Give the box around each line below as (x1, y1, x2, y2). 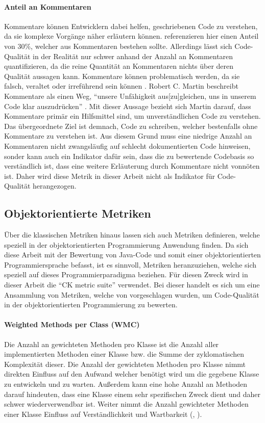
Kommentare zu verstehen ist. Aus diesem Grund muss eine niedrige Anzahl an (4, 130, 252, 141)
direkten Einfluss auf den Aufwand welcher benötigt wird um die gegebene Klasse (4, 368, 259, 379)
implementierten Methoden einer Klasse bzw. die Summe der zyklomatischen (4, 349, 245, 359)
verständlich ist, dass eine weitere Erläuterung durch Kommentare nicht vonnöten (4, 161, 260, 171)
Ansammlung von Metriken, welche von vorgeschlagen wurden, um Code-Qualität (4, 289, 259, 300)
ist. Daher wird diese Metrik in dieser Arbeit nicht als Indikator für (4, 170, 215, 181)
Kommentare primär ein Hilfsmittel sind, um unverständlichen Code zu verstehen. (4, 111, 261, 121)
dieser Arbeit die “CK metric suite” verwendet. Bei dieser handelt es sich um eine (4, 279, 260, 290)
